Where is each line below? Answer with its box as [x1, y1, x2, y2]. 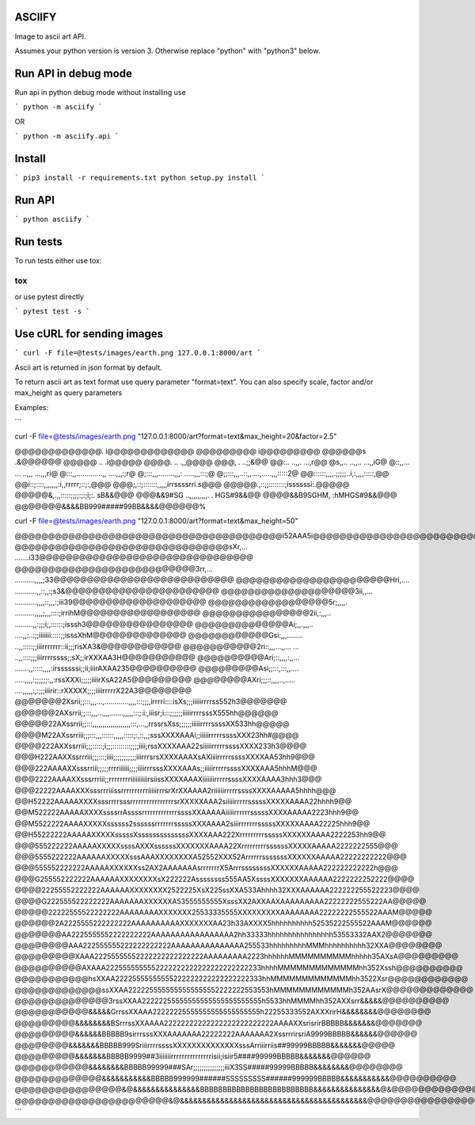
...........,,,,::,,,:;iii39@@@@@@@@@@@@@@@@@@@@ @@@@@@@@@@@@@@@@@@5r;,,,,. [14, 597, 348, 606]
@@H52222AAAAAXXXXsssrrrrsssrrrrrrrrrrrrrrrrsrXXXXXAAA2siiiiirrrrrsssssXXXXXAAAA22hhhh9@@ [14, 796, 352, 806]
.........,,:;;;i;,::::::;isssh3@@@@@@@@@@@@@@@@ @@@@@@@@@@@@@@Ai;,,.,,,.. [14, 619, 313, 629]
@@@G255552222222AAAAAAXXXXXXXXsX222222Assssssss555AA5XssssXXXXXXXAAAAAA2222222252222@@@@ [14, 874, 415, 884]
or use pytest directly [14, 291, 85, 301]
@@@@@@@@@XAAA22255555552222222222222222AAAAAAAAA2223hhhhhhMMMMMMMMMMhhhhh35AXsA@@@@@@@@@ [14, 952, 459, 961]
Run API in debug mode [14, 67, 132, 80]
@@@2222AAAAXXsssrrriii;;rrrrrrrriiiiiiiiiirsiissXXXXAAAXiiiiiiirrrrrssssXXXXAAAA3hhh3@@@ [14, 774, 322, 784]
